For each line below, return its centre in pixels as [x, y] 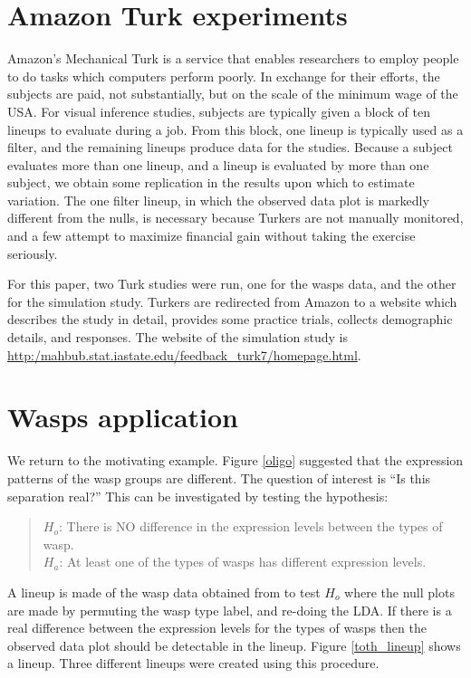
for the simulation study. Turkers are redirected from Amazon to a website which [232, 301]
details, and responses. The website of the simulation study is [178, 337]
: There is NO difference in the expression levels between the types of [250, 526]
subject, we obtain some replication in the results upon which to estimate [211, 182]
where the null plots [399, 592]
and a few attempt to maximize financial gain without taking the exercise [211, 236]
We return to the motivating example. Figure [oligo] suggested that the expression [235, 460]
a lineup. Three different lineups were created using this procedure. [193, 663]
